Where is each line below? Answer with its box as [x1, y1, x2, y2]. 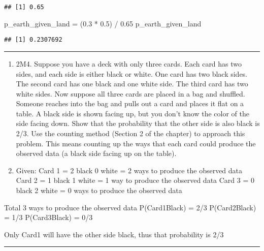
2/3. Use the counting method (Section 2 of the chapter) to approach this [16, 128, 245, 139]
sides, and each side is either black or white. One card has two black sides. [16, 68, 248, 79]
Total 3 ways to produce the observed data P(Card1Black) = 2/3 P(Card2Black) [4, 202, 256, 212]
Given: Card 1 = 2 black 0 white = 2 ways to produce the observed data [16, 165, 243, 175]
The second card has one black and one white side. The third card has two [16, 78, 248, 89]
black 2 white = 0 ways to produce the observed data [16, 185, 182, 196]
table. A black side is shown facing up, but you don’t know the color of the [16, 108, 249, 118]
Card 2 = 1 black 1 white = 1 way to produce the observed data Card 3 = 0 [16, 175, 254, 185]
